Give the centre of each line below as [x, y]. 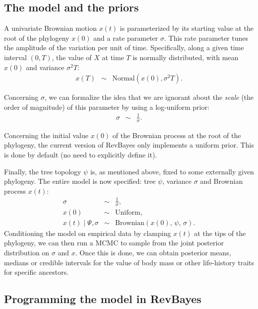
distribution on [27, 252]
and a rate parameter [126, 38]
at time [113, 57]
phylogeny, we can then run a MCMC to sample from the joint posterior [114, 243]
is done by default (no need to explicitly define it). [81, 154]
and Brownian [222, 181]
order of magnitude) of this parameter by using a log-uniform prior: [107, 107]
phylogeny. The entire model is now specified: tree [80, 181]
